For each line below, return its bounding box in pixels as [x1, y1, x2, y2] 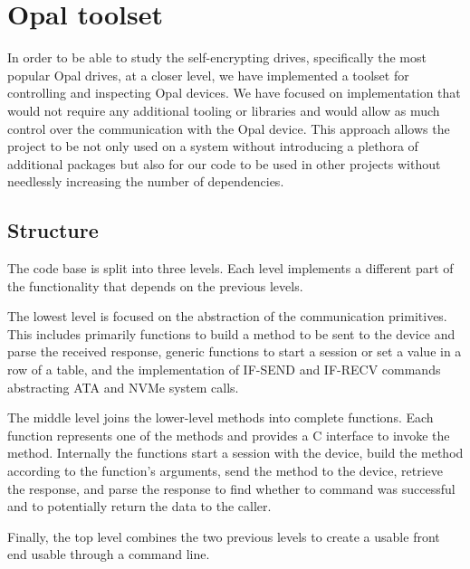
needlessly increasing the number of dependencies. [7, 172, 284, 191]
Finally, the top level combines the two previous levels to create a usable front [7, 526, 440, 545]
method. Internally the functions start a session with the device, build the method [7, 443, 464, 462]
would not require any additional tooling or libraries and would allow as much [7, 100, 440, 119]
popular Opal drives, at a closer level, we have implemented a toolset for [7, 65, 409, 84]
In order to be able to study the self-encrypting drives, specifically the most [7, 48, 427, 67]
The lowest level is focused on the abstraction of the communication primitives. [7, 307, 447, 326]
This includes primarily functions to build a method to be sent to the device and [7, 324, 456, 343]
